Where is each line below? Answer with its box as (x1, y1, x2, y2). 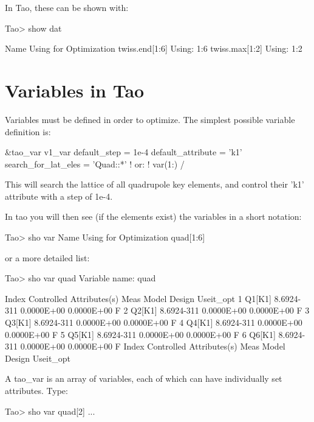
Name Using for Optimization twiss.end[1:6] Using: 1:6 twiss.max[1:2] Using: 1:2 (5, 42, 302, 55)
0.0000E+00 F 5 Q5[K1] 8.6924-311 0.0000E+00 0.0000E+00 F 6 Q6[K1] (5, 328, 276, 340)
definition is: (5, 125, 51, 138)
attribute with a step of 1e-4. (5, 189, 113, 202)
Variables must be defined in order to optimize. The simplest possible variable (5, 113, 295, 125)
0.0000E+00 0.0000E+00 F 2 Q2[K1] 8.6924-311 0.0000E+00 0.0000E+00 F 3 (20, 304, 310, 317)
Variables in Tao (5, 77, 145, 102)
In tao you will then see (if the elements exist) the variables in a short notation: (5, 210, 302, 223)
